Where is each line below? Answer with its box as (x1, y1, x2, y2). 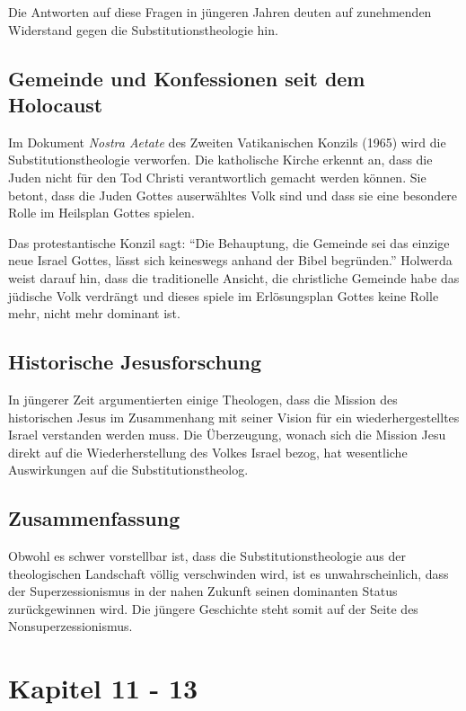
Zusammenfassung (8, 504, 180, 532)
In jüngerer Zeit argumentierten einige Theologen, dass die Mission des (8, 389, 398, 408)
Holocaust (8, 90, 103, 118)
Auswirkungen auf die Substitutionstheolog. (8, 460, 249, 479)
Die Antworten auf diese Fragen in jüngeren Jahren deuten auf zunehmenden (8, 3, 432, 21)
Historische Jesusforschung (8, 348, 262, 376)
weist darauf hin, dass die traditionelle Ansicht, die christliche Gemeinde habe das (8, 268, 460, 287)
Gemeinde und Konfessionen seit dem (8, 64, 365, 92)
